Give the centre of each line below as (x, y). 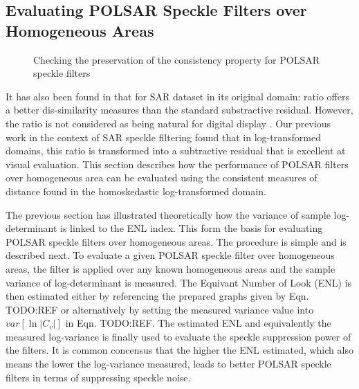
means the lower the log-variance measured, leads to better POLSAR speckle (168, 364)
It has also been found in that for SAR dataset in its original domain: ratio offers (177, 96)
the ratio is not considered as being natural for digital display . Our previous (168, 123)
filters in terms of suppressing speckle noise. (98, 377)
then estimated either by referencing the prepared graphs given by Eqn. (157, 296)
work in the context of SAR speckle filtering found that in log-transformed (163, 137)
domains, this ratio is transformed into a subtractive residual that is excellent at (176, 151)
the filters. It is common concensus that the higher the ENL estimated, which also (179, 350)
